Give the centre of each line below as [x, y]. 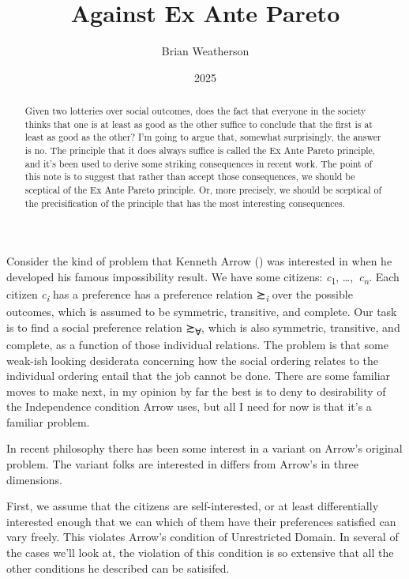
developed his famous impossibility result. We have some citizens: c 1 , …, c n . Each [203, 277]
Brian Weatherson [205, 51]
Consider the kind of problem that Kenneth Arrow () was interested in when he [199, 261]
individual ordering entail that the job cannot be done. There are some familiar [199, 376]
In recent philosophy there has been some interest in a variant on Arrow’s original [204, 448]
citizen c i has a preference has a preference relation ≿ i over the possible [180, 295]
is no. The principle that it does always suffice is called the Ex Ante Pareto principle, [200, 150]
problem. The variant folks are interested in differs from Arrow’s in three [182, 464]
